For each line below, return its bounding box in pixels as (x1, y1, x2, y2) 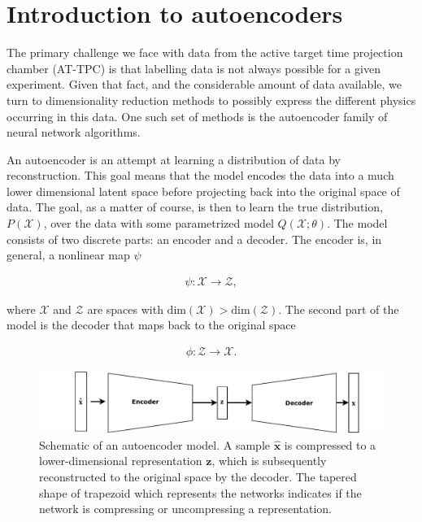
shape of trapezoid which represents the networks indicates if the (39, 484, 362, 501)
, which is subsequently (211, 452, 327, 469)
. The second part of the (278, 300, 399, 317)
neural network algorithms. (7, 124, 141, 141)
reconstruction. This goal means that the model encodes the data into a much (7, 167, 394, 184)
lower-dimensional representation (39, 452, 202, 469)
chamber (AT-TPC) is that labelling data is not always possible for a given (7, 59, 381, 76)
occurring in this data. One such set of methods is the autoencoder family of (7, 107, 388, 124)
